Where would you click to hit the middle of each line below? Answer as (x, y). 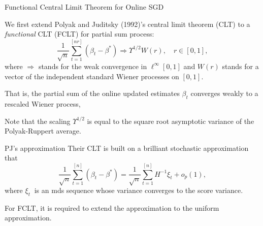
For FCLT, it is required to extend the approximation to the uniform (112, 207)
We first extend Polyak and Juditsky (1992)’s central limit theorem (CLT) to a (127, 24)
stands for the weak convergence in (93, 66)
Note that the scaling (38, 121)
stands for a (240, 66)
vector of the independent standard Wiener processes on (92, 76)
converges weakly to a (224, 93)
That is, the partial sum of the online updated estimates (92, 93)
